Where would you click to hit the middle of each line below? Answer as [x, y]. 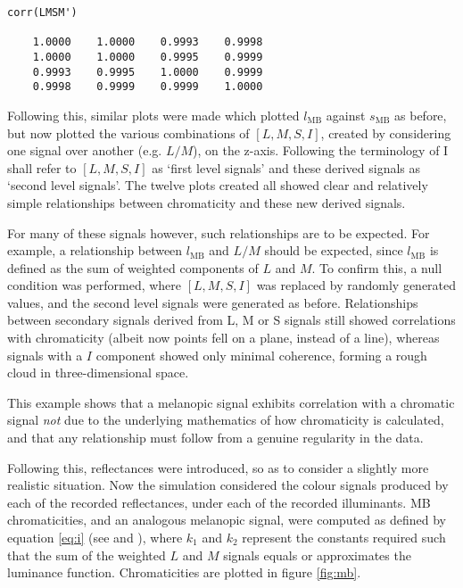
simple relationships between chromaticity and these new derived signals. [207, 202]
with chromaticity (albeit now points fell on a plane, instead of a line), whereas [223, 338]
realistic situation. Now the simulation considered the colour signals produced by [228, 485]
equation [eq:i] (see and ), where [95, 537]
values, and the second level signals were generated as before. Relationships [213, 302]
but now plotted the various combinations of [128, 133]
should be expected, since [334, 250]
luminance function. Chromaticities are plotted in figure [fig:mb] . [184, 572]
